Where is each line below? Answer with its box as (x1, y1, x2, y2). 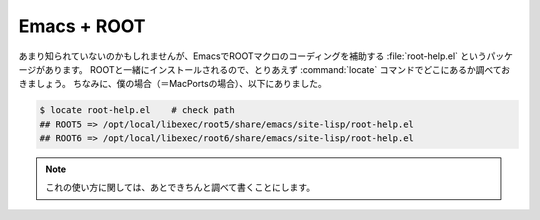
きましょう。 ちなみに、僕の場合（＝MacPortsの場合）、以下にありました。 (18, 78, 327, 90)
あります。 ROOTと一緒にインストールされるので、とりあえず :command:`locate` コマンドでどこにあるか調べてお (44, 63, 511, 75)
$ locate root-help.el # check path (39, 105, 235, 116)
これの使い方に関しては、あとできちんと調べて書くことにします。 (45, 181, 315, 194)
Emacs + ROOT (18, 15, 146, 37)
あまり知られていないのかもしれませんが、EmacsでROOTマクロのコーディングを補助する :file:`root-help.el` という (18, 50, 487, 62)
